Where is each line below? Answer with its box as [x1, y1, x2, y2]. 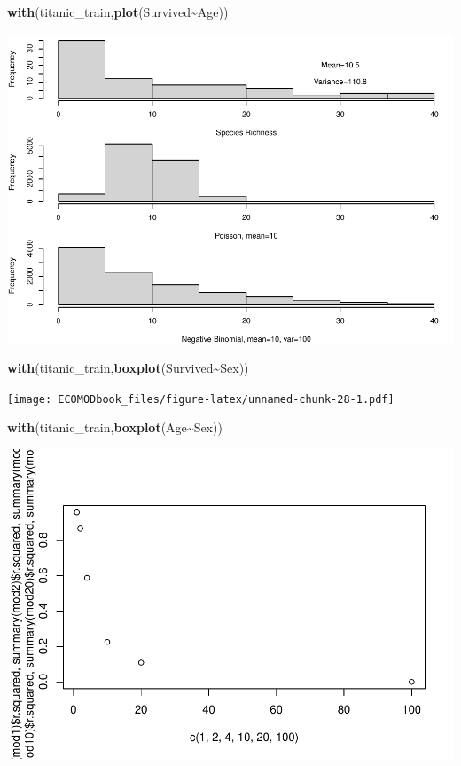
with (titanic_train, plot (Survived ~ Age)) [7, 3, 229, 20]
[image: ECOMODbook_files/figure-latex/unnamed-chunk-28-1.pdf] [7, 392, 395, 406]
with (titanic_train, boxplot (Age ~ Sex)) [7, 418, 223, 437]
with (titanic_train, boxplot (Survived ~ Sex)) [7, 359, 249, 377]
